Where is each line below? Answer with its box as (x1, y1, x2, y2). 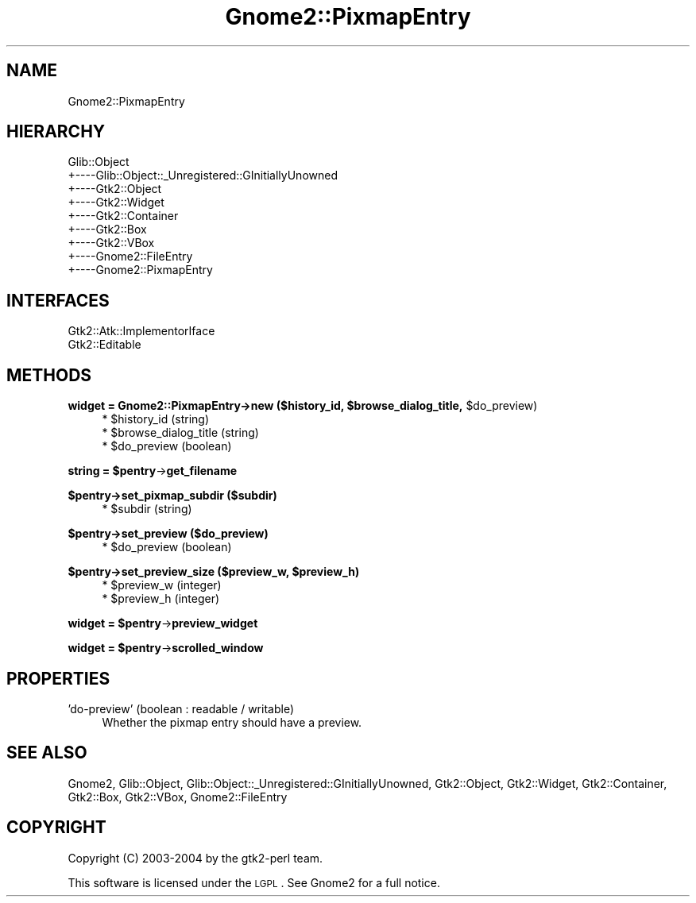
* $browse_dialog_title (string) (102, 426, 259, 440)
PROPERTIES (6, 668, 110, 689)
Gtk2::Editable (68, 338, 141, 352)
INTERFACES (6, 290, 110, 311)
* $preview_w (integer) (102, 578, 222, 592)
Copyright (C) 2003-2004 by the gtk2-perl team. (68, 851, 323, 865)
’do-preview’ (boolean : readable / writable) (68, 701, 294, 716)
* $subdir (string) (102, 502, 192, 516)
